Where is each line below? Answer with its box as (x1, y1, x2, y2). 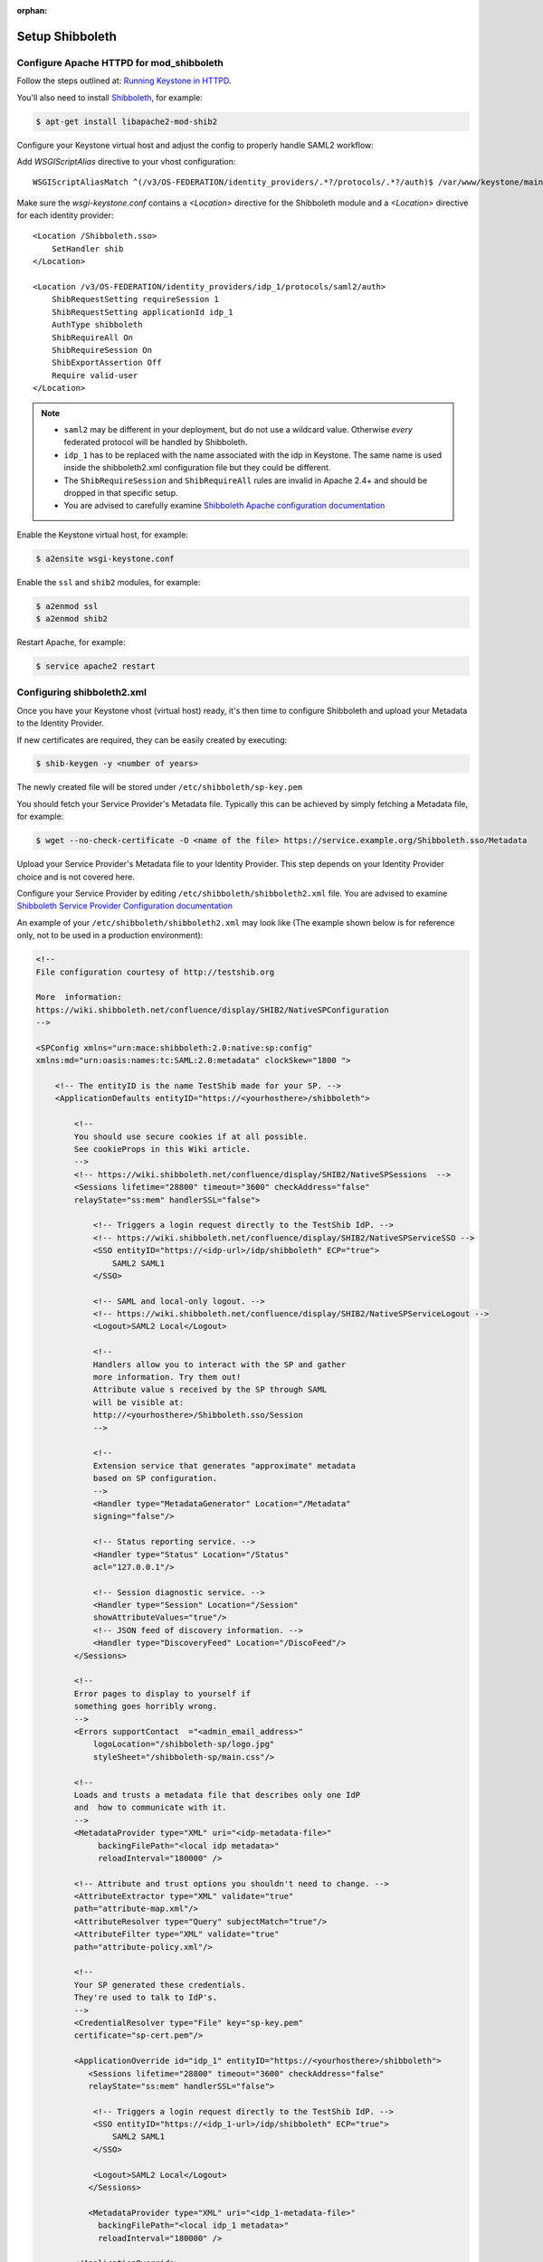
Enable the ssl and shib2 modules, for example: (16, 576, 201, 587)
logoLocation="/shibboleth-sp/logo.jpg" (92, 1739, 275, 1750)
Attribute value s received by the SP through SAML (92, 1384, 328, 1395)
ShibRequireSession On (51, 345, 153, 355)
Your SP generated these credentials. (73, 1980, 246, 1990)
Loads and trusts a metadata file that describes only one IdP (73, 1790, 361, 1800)
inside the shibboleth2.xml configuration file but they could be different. (63, 462, 331, 473)
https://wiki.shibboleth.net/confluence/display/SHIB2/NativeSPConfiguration (35, 1004, 389, 1015)
